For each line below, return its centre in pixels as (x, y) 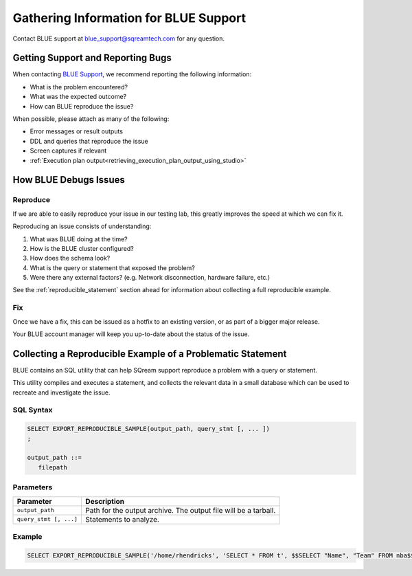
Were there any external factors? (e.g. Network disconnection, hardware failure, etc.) (150, 278)
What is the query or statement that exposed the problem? (113, 267)
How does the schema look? (70, 258)
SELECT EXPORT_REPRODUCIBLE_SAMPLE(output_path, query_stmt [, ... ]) (149, 429)
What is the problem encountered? (79, 87)
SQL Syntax (33, 410)
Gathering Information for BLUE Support (129, 18)
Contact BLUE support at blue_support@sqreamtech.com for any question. (119, 38)
